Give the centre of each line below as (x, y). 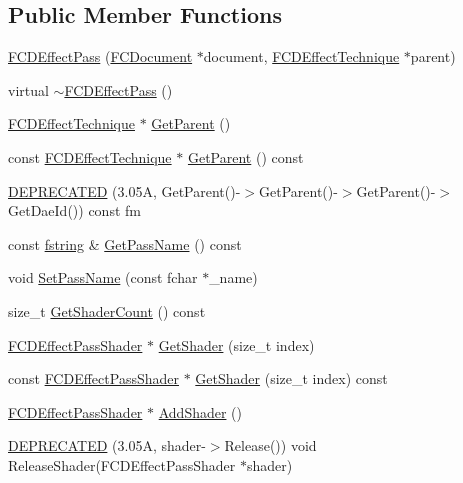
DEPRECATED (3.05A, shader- (107, 445)
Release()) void (270, 445)
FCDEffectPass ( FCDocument (100, 56)
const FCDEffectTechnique (90, 156)
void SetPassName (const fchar (103, 277)
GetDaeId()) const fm (74, 210)
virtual (28, 89)
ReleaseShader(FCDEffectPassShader (122, 464)
